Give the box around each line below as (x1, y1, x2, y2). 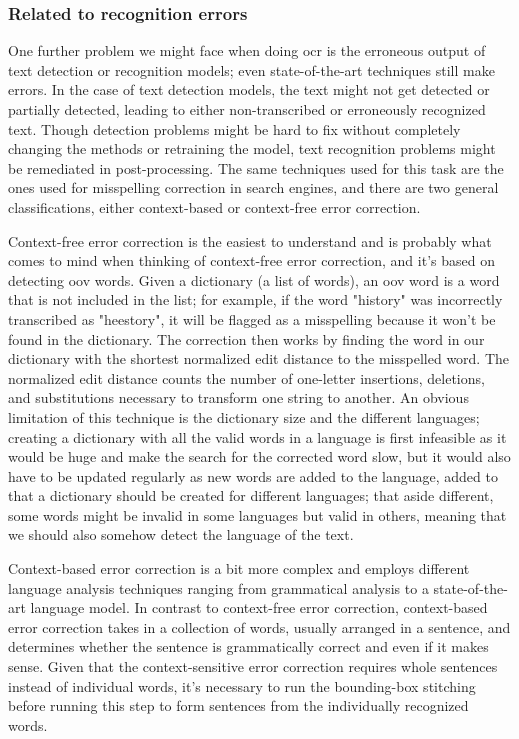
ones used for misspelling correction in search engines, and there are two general (8, 177, 499, 198)
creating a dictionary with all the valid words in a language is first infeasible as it (8, 426, 507, 447)
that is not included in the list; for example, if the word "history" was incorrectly (8, 289, 503, 310)
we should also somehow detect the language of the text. (8, 524, 354, 545)
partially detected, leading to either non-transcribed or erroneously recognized (8, 99, 486, 119)
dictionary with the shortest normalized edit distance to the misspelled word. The (8, 348, 510, 369)
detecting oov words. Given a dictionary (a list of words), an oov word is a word (8, 269, 500, 290)
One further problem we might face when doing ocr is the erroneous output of (8, 40, 486, 61)
